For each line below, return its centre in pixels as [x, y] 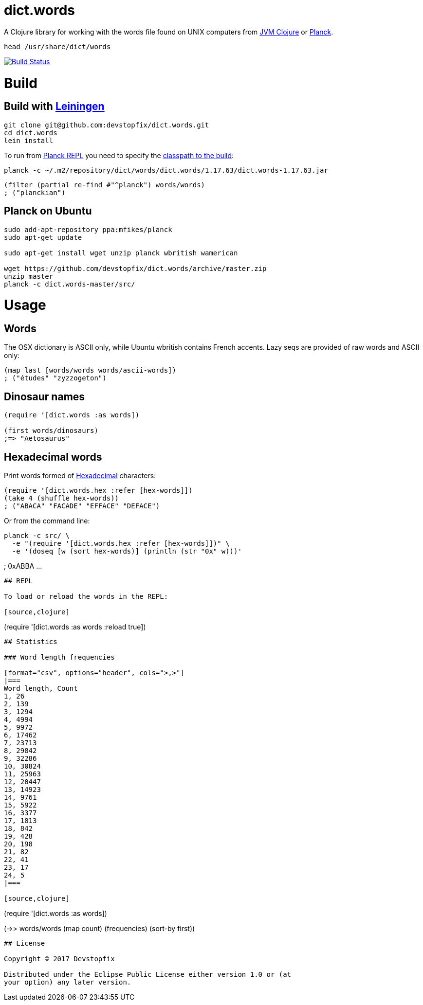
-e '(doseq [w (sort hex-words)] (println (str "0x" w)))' [127, 551]
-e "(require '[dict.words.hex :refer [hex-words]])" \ [121, 544]
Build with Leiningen [54, 107]
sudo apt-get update [43, 237]
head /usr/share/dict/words [57, 46]
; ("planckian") [35, 192]
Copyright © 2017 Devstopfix [59, 959]
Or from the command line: [47, 521]
